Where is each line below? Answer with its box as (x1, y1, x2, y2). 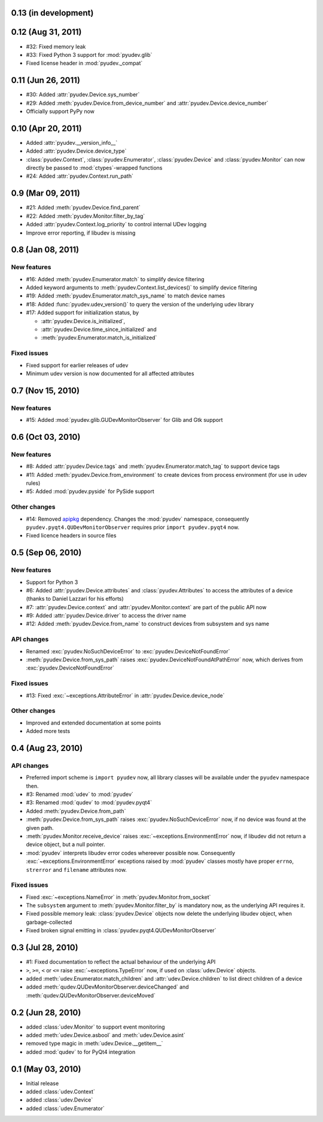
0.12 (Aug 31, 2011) (11, 27, 82, 37)
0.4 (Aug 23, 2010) (11, 743, 83, 753)
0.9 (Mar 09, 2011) (11, 188, 81, 199)
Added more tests (26, 728, 71, 735)
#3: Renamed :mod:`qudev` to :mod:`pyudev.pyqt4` (26, 799, 153, 806)
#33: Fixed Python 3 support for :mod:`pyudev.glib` (26, 51, 153, 58)
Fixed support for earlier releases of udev (26, 361, 129, 369)
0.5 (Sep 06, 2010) (11, 548, 82, 558)
